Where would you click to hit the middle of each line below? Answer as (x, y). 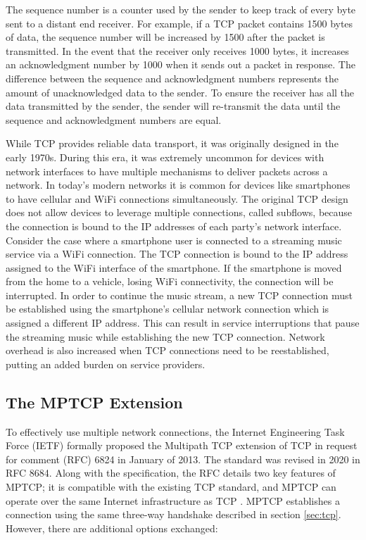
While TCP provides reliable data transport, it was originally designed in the (172, 143)
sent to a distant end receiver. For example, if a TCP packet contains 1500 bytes (179, 23)
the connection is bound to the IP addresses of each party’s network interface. (174, 226)
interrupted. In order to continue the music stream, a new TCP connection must (179, 295)
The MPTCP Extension (94, 402)
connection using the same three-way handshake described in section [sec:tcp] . (173, 514)
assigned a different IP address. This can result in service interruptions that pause (183, 323)
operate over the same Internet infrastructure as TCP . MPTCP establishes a (173, 500)
